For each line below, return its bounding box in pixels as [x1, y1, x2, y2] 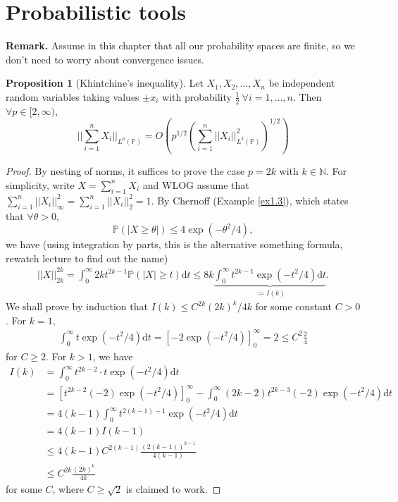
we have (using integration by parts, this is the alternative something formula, [6, 237, 343, 252]
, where [52, 482, 84, 496]
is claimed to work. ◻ [125, 482, 221, 496]
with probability [162, 89, 232, 104]
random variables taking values [6, 89, 139, 104]
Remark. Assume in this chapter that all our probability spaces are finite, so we [6, 38, 356, 53]
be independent [268, 75, 335, 90]
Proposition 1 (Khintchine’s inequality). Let [6, 75, 204, 90]
